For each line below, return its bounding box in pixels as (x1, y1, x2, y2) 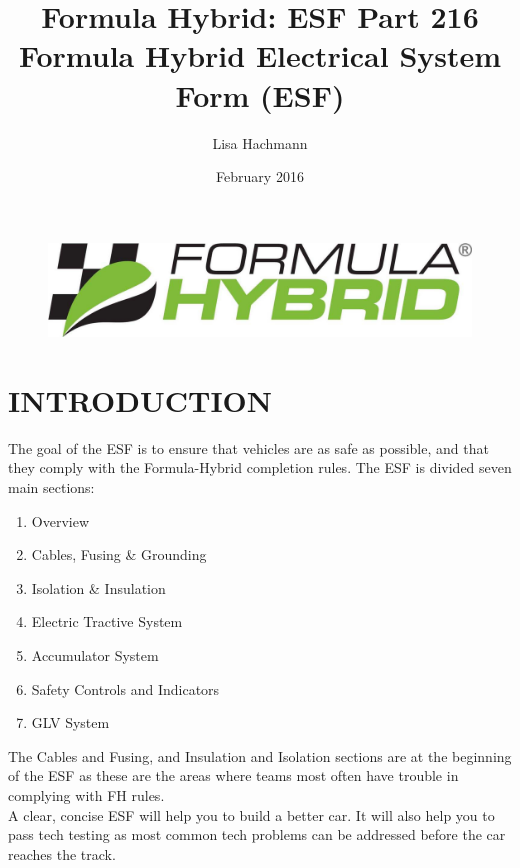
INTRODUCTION (8, 379, 273, 420)
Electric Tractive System (31, 611, 183, 632)
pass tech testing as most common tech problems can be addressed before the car (8, 824, 506, 845)
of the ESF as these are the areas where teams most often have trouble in (8, 765, 459, 786)
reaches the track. (8, 843, 116, 864)
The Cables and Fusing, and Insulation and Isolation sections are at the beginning (8, 745, 512, 766)
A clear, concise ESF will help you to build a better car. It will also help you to (8, 804, 495, 825)
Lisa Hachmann (212, 132, 308, 153)
